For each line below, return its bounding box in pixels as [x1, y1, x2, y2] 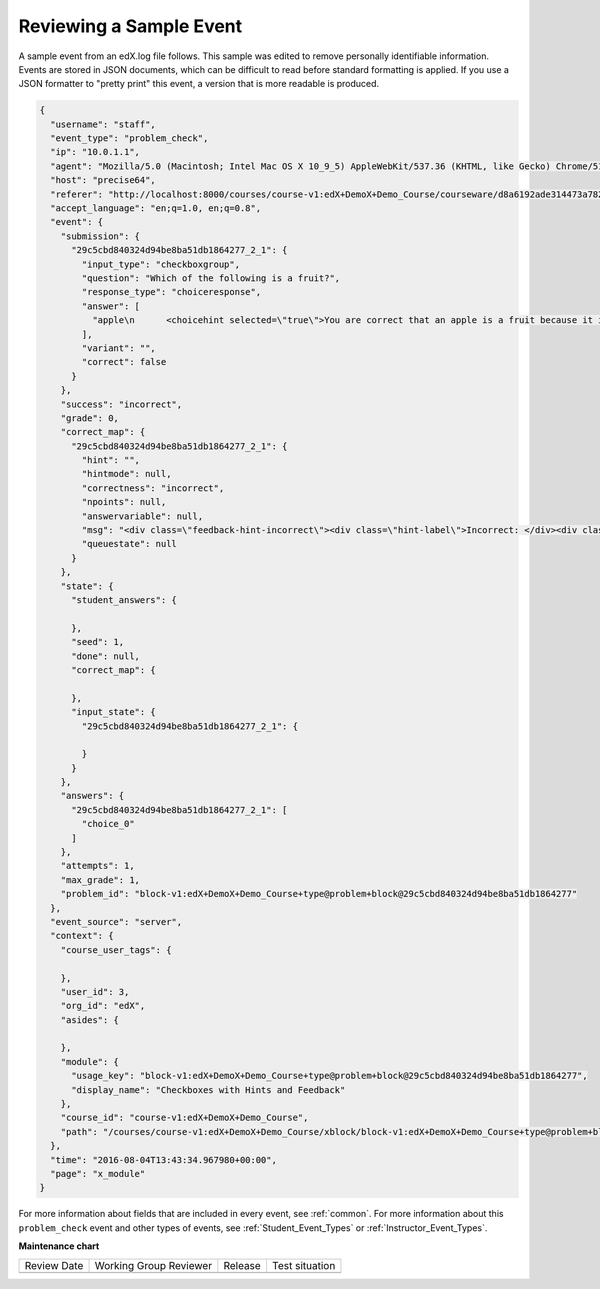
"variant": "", [81, 342, 157, 354]
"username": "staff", [50, 118, 157, 130]
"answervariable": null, [81, 510, 204, 522]
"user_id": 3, [60, 986, 130, 997]
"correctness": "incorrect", [81, 482, 225, 494]
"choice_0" [81, 818, 135, 830]
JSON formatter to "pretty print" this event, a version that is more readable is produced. [18, 78, 380, 90]
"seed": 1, [71, 636, 125, 648]
